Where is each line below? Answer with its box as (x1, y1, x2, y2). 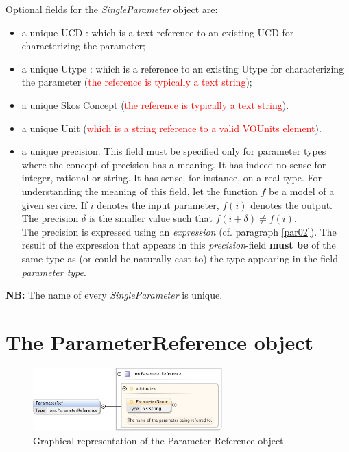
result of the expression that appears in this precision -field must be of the (21, 238, 336, 252)
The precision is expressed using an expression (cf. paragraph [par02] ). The (21, 224, 337, 238)
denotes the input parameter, (97, 197, 219, 212)
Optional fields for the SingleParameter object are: (5, 2, 218, 16)
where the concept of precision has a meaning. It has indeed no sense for (21, 157, 326, 171)
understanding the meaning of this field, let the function (21, 184, 258, 198)
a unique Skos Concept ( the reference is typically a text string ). (21, 97, 289, 112)
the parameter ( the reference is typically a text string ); (21, 75, 252, 89)
